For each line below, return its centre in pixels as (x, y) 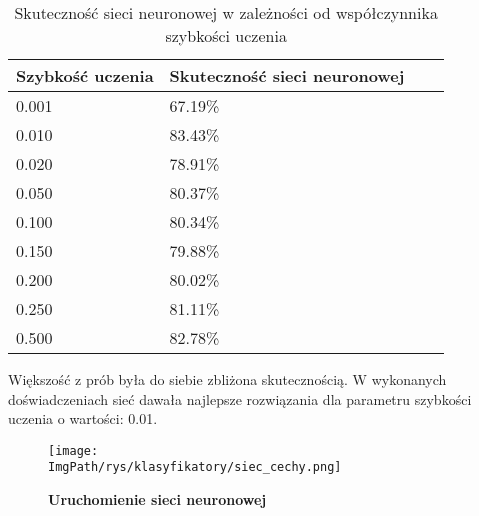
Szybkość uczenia (85, 75)
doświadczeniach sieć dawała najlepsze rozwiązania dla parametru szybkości (240, 398)
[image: (73, 450)
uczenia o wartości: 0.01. (83, 418)
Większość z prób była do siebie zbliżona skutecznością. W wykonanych (227, 379)
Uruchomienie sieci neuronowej (157, 499)
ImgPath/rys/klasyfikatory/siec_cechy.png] (195, 467)
